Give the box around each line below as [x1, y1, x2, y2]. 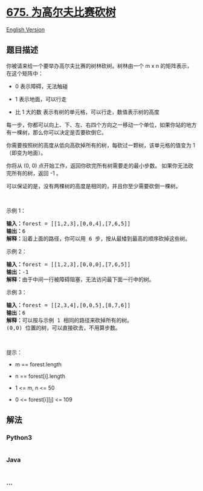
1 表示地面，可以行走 [14, 95, 67, 103]
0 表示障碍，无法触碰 [14, 82, 68, 89]
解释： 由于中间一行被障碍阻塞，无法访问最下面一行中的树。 [6, 276, 155, 283]
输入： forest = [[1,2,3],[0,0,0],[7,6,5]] [6, 261, 131, 268]
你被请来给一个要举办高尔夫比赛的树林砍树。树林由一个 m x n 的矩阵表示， [6, 62, 192, 70]
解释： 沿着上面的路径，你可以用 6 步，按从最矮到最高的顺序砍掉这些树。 [6, 235, 191, 242]
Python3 [6, 434, 32, 442]
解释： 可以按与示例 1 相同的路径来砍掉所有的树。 [6, 317, 133, 324]
